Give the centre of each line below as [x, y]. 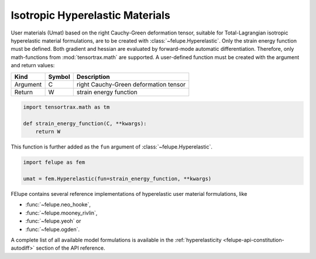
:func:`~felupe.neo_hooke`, [58, 205]
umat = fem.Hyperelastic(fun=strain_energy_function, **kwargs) [117, 179]
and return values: [33, 65]
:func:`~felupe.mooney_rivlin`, [61, 213]
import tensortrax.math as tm [66, 107]
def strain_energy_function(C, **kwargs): [85, 123]
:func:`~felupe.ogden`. [53, 229]
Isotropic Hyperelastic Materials [91, 15]
